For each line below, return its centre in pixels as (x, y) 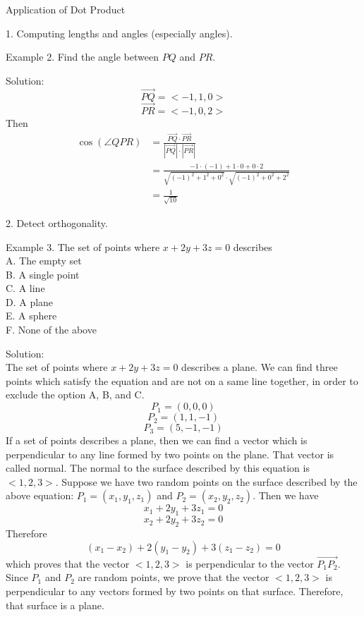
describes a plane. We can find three (260, 367)
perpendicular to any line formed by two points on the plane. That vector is (170, 454)
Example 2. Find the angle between (82, 57)
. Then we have (286, 495)
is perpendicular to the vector (250, 563)
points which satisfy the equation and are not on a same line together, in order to (182, 380)
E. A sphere (31, 316)
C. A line (25, 288)
